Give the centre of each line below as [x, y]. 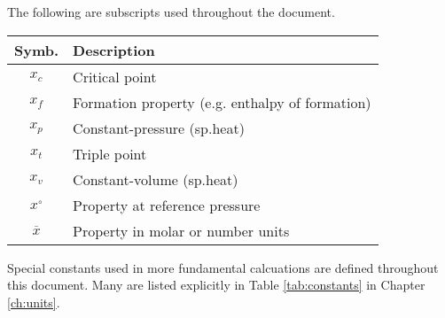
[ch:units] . [34, 302]
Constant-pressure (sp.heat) [159, 128]
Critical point [115, 76]
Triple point [110, 153]
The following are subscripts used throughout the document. [171, 12]
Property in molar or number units [181, 230]
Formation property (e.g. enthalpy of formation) [222, 102]
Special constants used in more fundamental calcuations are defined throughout [223, 267]
